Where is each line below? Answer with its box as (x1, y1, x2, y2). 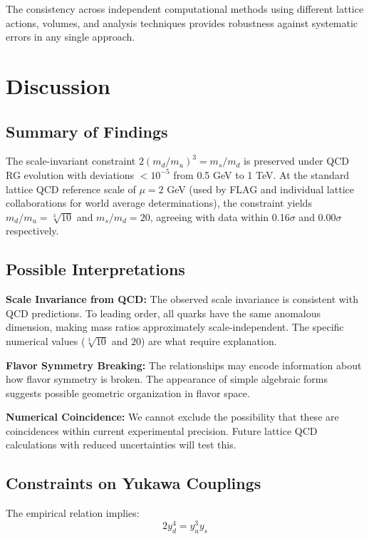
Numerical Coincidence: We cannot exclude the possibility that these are (6, 409, 339, 424)
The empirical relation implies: (6, 505, 140, 520)
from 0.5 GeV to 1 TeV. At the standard (173, 167, 350, 182)
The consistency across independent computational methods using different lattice (6, 1, 364, 16)
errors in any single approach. (6, 29, 135, 44)
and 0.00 (298, 209, 336, 224)
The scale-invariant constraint (6, 153, 136, 168)
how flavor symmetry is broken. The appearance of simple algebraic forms (6, 371, 328, 386)
